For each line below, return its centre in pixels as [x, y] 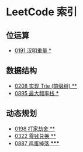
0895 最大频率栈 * [37, 93]
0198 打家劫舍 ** [35, 129]
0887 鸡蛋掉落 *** [37, 143]
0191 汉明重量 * [33, 51]
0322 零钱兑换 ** [35, 136]
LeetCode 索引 [42, 12]
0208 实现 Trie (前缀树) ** [46, 86]
